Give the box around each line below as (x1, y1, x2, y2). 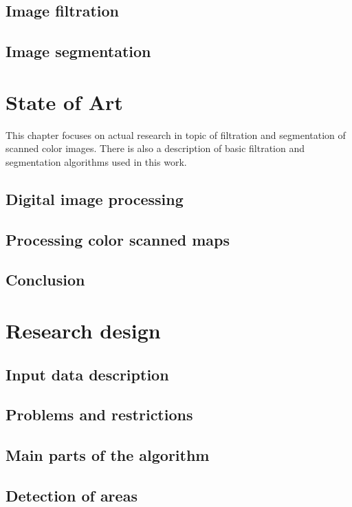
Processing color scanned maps (5, 228, 230, 250)
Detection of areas (5, 484, 137, 506)
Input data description (5, 363, 169, 385)
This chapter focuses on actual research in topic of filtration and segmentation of (5, 127, 346, 142)
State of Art (5, 87, 123, 116)
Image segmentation (5, 41, 151, 62)
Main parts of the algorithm (5, 444, 210, 466)
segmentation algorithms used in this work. (5, 154, 187, 169)
